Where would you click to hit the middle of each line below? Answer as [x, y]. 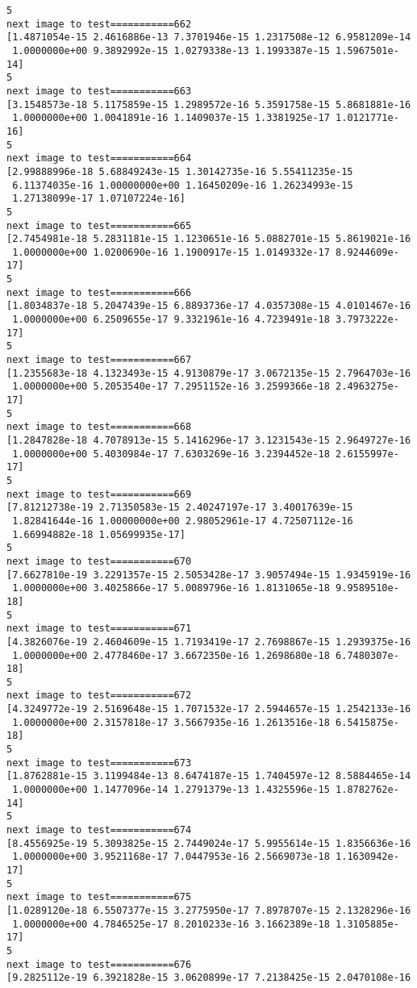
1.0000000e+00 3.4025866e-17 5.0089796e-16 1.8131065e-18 [171, 588]
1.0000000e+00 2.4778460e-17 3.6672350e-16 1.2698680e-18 [171, 655]
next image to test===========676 [99, 964]
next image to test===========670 [99, 561]
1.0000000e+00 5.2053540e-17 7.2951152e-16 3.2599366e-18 [171, 387]
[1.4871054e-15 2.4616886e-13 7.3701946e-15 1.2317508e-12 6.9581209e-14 [209, 38]
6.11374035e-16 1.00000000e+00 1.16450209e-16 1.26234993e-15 [183, 185]
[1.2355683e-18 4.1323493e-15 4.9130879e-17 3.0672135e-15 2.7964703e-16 [209, 373]
